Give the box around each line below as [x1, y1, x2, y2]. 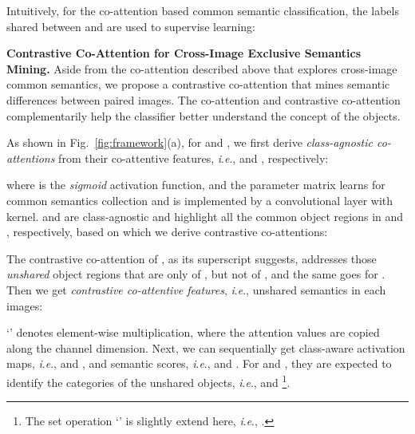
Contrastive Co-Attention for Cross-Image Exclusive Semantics [6, 45, 362, 61]
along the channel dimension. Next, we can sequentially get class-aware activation [6, 339, 405, 356]
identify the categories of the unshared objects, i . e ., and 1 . [6, 371, 290, 390]
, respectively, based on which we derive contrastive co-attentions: [6, 223, 328, 240]
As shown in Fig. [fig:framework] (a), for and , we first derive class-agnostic [6, 134, 373, 151]
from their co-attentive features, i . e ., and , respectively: [58, 149, 329, 166]
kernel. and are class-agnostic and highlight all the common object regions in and [6, 207, 404, 224]
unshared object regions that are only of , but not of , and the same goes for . [6, 266, 385, 282]
